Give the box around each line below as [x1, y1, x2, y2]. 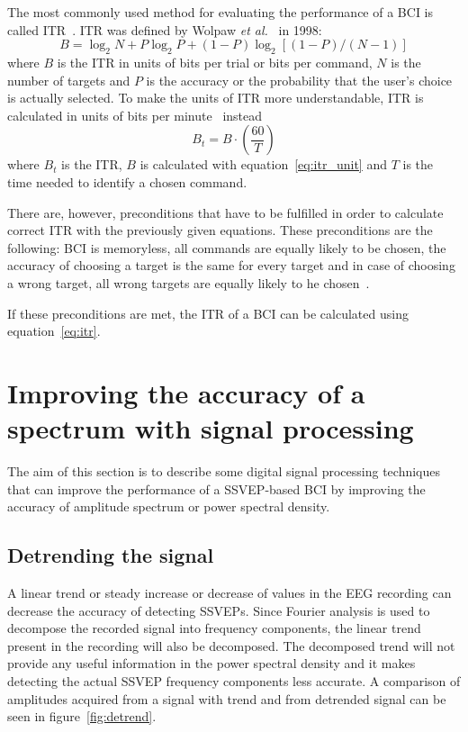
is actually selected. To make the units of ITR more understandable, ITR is [7, 88, 424, 107]
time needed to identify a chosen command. [7, 172, 247, 191]
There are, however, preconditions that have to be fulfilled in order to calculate [7, 203, 444, 221]
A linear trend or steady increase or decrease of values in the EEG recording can [7, 583, 452, 601]
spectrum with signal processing [7, 410, 414, 447]
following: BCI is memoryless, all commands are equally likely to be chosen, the [7, 238, 446, 257]
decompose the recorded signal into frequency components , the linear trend [7, 619, 421, 637]
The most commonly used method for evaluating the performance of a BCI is [7, 3, 434, 21]
